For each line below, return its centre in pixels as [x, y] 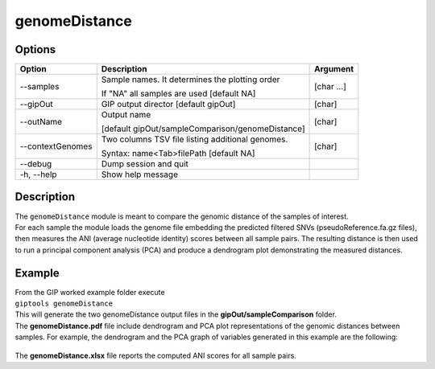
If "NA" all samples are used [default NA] [178, 94]
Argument [334, 69]
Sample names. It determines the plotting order [191, 80]
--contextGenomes [56, 146]
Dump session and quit [145, 164]
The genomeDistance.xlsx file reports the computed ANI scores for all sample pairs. [156, 355]
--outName [41, 122]
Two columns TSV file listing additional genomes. [195, 139]
